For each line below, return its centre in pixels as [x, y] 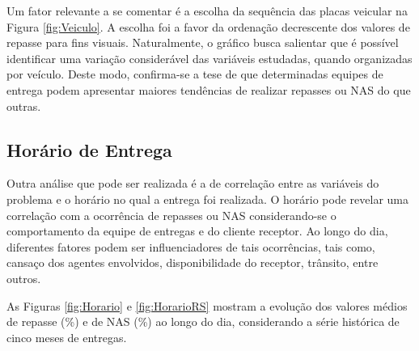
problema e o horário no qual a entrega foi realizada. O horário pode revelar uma [207, 199]
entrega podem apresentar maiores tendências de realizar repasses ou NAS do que [209, 89]
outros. [24, 278]
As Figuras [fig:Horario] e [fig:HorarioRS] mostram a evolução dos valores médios [207, 305]
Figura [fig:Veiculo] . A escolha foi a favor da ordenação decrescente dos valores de [208, 26]
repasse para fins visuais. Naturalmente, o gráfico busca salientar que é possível [203, 42]
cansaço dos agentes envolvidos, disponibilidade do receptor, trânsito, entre [193, 262]
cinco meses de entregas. [67, 337]
